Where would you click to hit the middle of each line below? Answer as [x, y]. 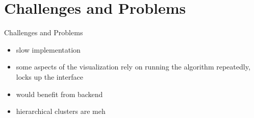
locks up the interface [49, 76]
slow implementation [48, 49]
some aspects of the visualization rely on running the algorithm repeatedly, [133, 67]
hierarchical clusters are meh [61, 111]
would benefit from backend [59, 94]
